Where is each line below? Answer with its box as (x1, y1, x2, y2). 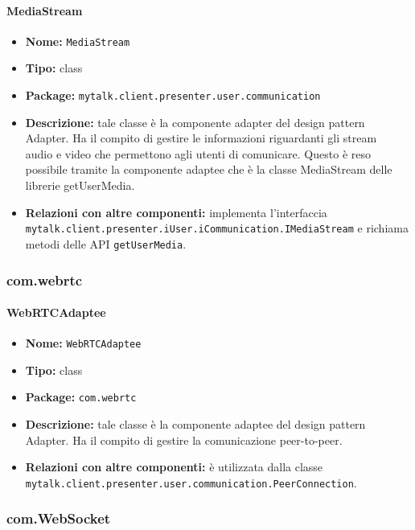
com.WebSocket (6, 508, 111, 528)
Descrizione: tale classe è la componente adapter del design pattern (25, 113, 365, 130)
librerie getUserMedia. (25, 177, 135, 194)
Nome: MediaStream (25, 32, 130, 49)
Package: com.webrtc (25, 388, 137, 405)
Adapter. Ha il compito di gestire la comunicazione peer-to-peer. (25, 431, 343, 448)
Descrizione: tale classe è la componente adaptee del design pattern (25, 416, 366, 433)
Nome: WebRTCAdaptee (25, 335, 142, 351)
